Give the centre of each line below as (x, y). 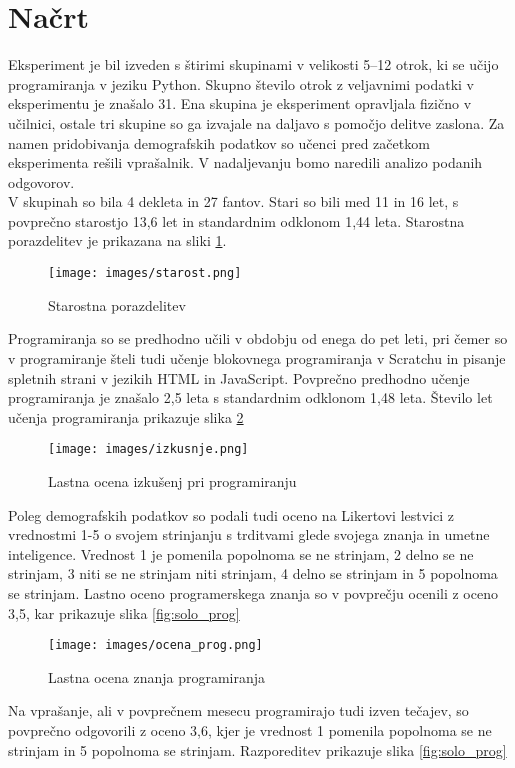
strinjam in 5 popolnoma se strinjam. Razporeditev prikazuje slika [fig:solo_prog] (257, 749)
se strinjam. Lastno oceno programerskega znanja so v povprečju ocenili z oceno (253, 592)
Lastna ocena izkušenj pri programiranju (172, 480)
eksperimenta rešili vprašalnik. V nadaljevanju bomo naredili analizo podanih (245, 162)
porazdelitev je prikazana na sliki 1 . (117, 240)
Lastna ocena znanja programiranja (157, 676)
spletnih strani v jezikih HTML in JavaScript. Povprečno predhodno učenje (239, 377)
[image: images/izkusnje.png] (148, 449)
